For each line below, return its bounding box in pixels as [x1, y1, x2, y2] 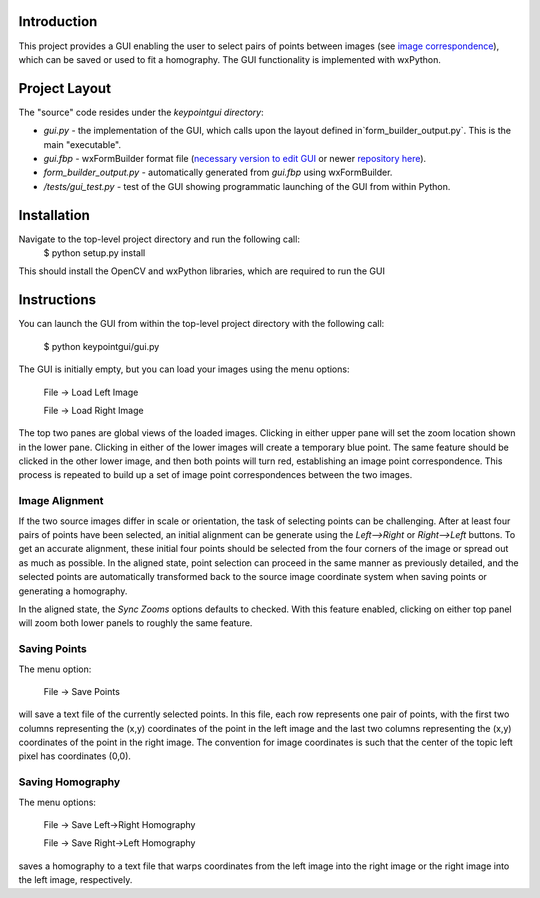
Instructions [18, 291, 97, 309]
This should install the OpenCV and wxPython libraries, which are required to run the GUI [18, 265, 385, 277]
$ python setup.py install [43, 247, 146, 259]
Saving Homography [18, 775, 121, 789]
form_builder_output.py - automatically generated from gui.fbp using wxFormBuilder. [43, 166, 393, 179]
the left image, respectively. [18, 874, 133, 886]
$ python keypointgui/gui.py [43, 340, 160, 352]
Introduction [18, 13, 98, 30]
